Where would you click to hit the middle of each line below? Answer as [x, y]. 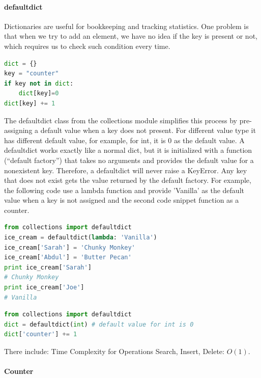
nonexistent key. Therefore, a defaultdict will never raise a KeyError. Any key [126, 170]
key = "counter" [32, 74]
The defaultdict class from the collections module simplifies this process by [121, 120]
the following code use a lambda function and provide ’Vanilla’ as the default [124, 190]
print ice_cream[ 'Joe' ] [44, 288]
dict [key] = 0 [39, 93]
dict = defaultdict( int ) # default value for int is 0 [99, 324]
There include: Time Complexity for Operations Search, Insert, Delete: [114, 351]
